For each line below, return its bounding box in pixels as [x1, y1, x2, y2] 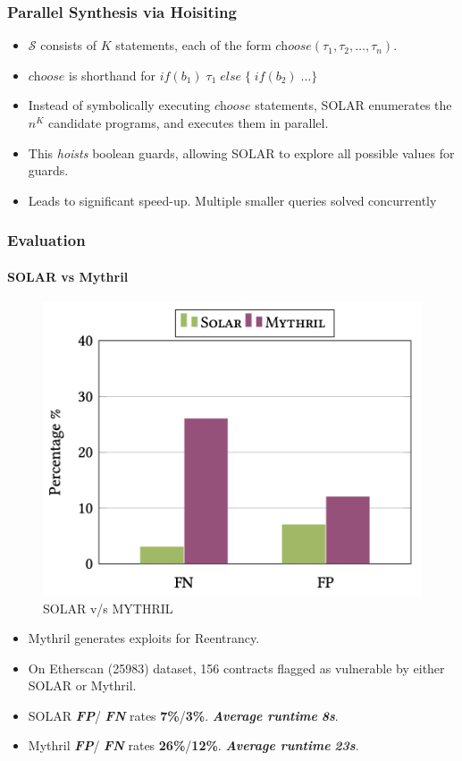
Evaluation [7, 229, 86, 251]
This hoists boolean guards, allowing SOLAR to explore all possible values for [28, 143, 455, 162]
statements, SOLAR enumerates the [255, 96, 452, 114]
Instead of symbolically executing [28, 96, 211, 114]
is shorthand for [68, 65, 156, 84]
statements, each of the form [115, 36, 272, 55]
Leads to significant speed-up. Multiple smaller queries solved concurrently [28, 190, 437, 209]
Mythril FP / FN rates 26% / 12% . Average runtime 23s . [28, 736, 359, 755]
